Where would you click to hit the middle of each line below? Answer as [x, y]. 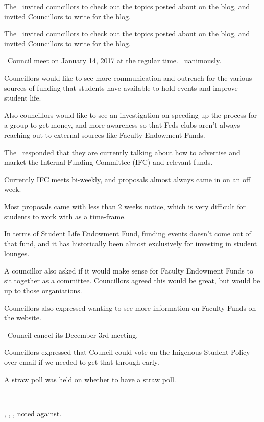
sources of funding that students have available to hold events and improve [121, 88]
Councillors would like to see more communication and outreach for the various [128, 77]
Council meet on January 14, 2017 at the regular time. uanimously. [114, 60]
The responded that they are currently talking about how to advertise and [122, 152]
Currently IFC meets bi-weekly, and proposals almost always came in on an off [127, 179]
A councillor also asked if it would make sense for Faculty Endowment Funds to [129, 270]
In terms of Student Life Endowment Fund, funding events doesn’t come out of [128, 233]
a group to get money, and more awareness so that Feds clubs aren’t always [122, 125]
